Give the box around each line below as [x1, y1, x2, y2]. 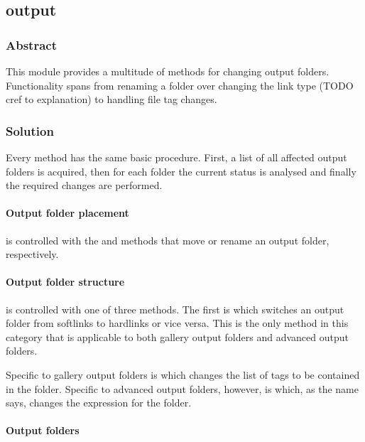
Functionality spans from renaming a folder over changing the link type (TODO [6, 77, 354, 92]
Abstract [6, 36, 57, 53]
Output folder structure [6, 274, 125, 289]
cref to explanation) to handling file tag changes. [6, 92, 217, 107]
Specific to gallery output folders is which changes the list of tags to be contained [6, 367, 360, 382]
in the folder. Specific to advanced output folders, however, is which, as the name [6, 381, 359, 396]
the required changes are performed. [6, 178, 163, 193]
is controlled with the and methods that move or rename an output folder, [6, 232, 329, 247]
